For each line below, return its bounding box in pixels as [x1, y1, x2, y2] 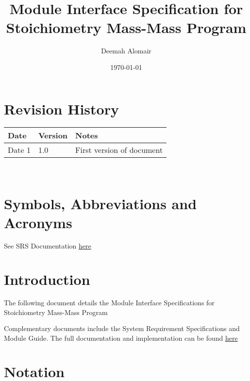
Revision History [4, 99, 119, 118]
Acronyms [4, 213, 72, 232]
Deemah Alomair [101, 46, 151, 56]
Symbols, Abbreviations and [4, 194, 197, 214]
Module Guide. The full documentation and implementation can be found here [4, 332, 238, 343]
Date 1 [8, 144, 31, 156]
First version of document [75, 144, 163, 156]
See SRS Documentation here [4, 241, 91, 251]
